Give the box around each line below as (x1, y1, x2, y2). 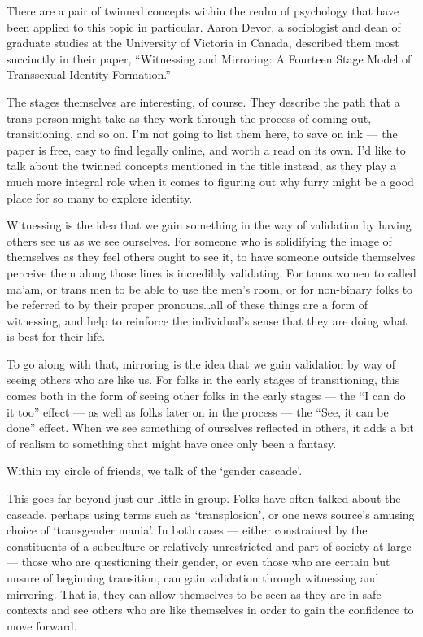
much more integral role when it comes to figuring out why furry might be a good (7, 172, 414, 190)
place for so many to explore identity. (7, 189, 193, 206)
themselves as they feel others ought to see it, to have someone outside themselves (7, 248, 416, 265)
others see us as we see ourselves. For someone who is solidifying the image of (7, 232, 392, 249)
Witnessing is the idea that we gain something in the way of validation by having (7, 216, 412, 233)
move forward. (7, 617, 77, 634)
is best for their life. (7, 328, 106, 345)
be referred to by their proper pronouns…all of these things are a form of (7, 296, 368, 313)
